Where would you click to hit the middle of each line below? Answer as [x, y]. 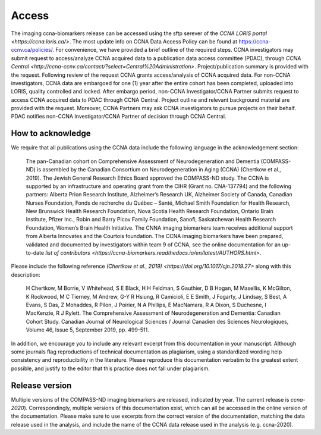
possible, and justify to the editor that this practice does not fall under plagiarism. [111, 368]
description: [26, 274]
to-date [35, 253]
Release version [41, 385]
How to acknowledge [51, 134]
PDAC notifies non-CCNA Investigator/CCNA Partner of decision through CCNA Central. [119, 117]
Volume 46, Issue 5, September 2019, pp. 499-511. [87, 330]
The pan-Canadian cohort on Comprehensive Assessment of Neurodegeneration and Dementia [143, 161]
